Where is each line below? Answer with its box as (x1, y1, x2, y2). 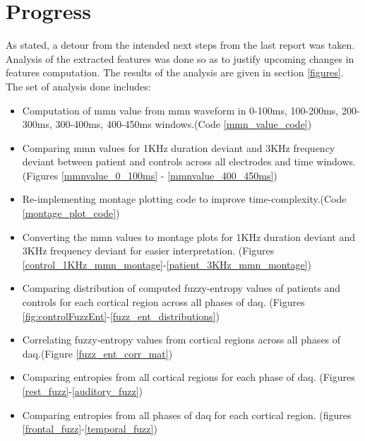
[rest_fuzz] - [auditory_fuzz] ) (22, 384, 143, 398)
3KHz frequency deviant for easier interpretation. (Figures (22, 243, 275, 258)
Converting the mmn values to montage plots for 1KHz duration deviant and (22, 229, 356, 244)
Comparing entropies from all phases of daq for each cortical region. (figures (22, 407, 352, 422)
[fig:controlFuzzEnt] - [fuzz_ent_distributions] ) (22, 308, 220, 323)
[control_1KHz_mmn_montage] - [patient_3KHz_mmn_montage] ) (22, 257, 311, 271)
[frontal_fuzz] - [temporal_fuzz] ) (22, 421, 157, 436)
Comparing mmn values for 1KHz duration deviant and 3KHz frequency (22, 140, 335, 155)
